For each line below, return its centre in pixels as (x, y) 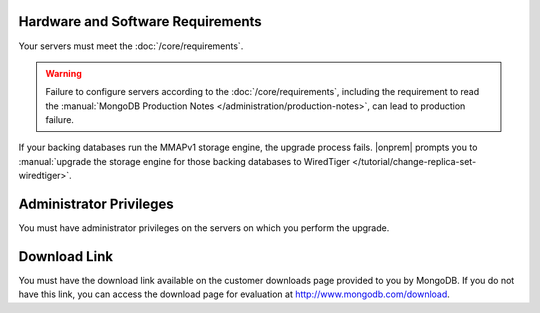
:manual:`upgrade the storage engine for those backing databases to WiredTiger (184, 161)
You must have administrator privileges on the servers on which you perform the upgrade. (204, 228)
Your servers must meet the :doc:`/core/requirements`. (131, 46)
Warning (63, 73)
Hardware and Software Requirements (140, 21)
